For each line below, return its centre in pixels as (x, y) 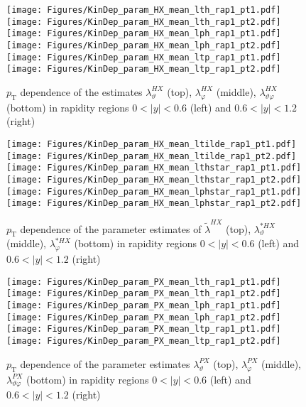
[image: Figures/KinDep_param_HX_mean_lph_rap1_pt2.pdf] (144, 45)
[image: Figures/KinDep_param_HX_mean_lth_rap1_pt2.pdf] (144, 22)
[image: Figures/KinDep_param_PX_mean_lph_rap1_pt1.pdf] (144, 306)
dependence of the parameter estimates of (111, 228)
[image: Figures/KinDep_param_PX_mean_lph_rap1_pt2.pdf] (144, 317)
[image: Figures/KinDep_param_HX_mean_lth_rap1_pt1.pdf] (144, 10)
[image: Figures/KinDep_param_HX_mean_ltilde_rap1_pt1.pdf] (152, 144)
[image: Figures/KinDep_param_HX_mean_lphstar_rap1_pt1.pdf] (154, 191)
